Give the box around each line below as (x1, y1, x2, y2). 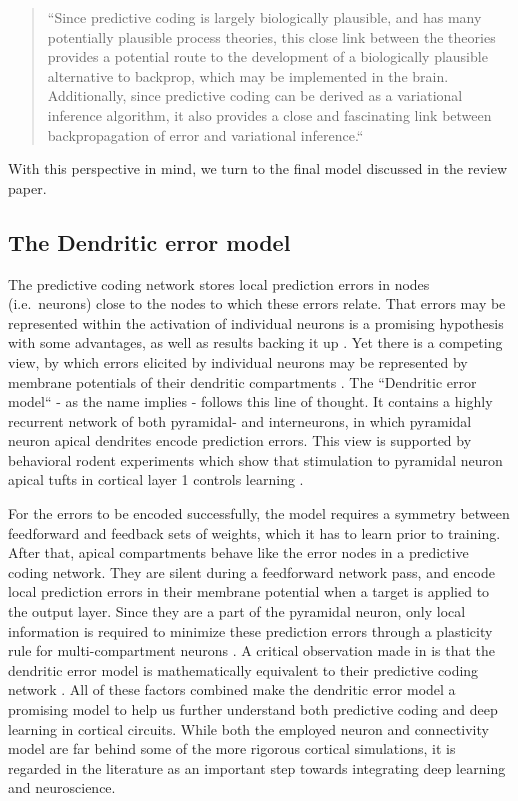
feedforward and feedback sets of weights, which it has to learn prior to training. (8, 522, 501, 543)
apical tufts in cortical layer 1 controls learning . (8, 469, 304, 490)
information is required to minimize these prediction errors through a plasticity (8, 620, 493, 641)
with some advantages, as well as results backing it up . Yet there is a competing (8, 332, 503, 353)
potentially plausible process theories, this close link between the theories (47, 26, 496, 47)
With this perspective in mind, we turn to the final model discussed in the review (8, 158, 508, 179)
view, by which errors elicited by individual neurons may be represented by (8, 351, 468, 372)
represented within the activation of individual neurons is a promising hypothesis (8, 312, 504, 333)
